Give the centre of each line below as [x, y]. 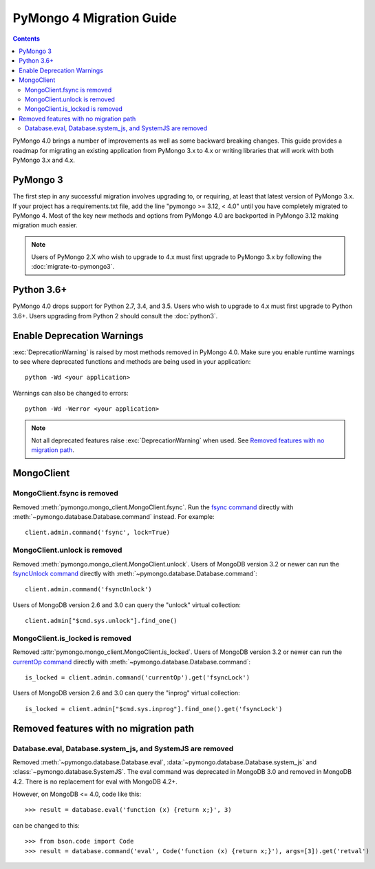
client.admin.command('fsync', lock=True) [98, 533]
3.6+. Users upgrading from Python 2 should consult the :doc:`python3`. [115, 316]
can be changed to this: [46, 825]
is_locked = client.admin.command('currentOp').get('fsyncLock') [138, 677]
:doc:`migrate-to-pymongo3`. [73, 267]
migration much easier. [45, 225]
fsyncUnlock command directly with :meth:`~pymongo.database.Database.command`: [135, 573]
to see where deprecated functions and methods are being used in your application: [132, 362]
